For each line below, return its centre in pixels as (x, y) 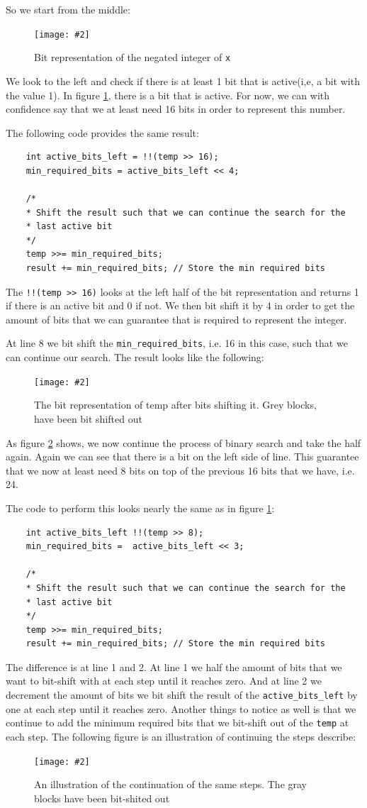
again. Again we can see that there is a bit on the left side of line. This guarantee (182, 456)
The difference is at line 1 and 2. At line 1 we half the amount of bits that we (174, 666)
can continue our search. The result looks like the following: (135, 357)
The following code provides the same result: (102, 132)
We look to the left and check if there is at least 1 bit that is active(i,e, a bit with (183, 81)
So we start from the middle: (68, 9)
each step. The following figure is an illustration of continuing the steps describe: (181, 736)
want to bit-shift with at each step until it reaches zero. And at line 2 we (164, 681)
